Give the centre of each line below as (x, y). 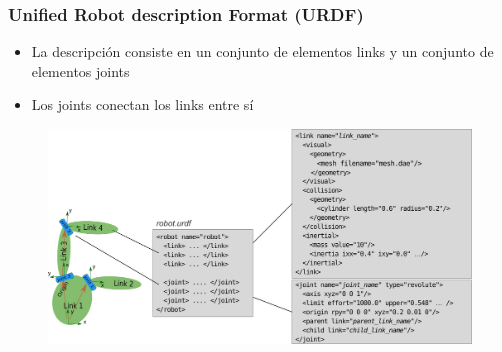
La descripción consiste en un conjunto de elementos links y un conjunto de (262, 51)
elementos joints (80, 70)
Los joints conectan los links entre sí (142, 104)
